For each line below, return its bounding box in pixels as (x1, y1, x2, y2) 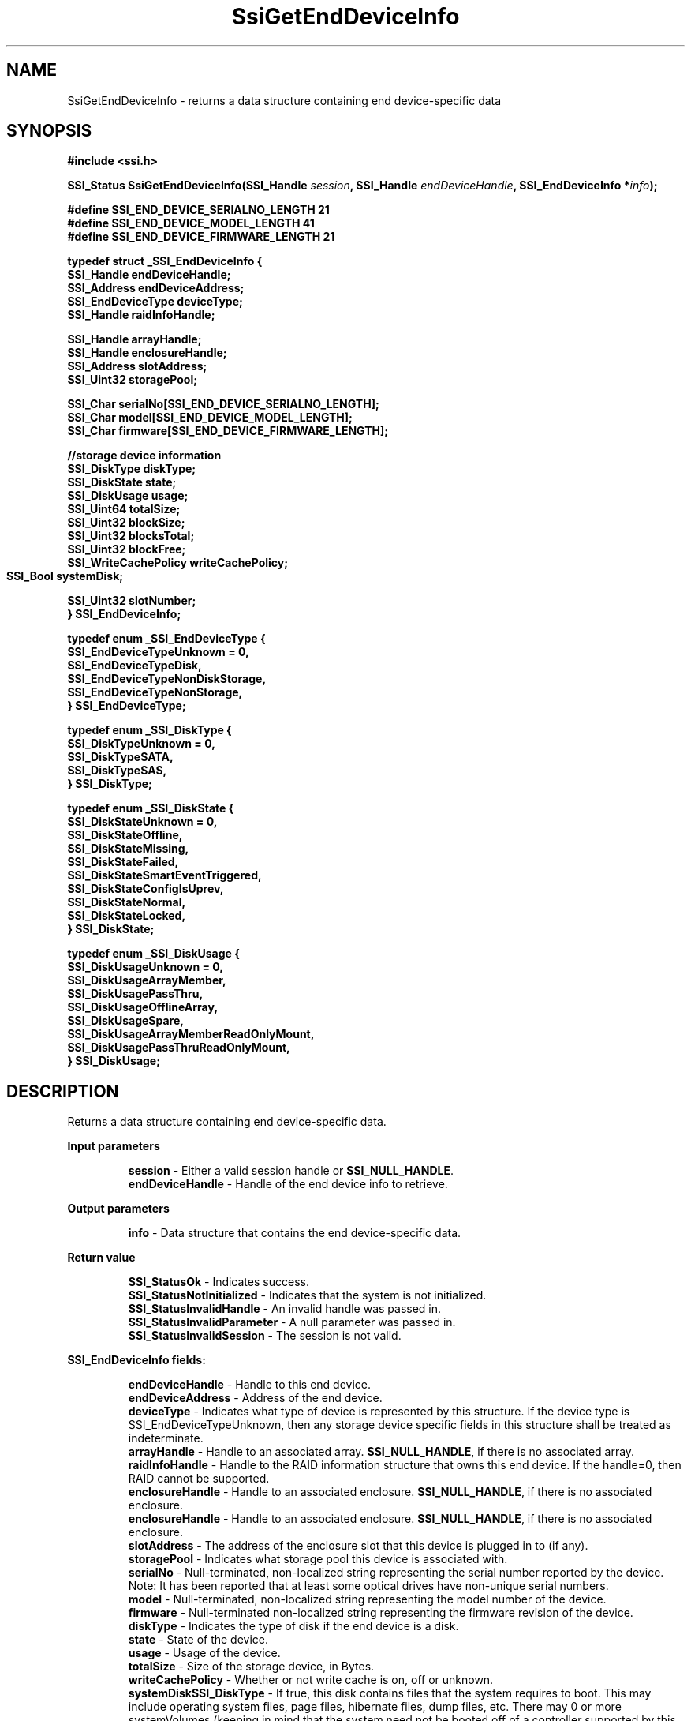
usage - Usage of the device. (128, 1646, 281, 1660)
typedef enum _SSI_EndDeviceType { (67, 632, 266, 646)
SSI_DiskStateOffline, (67, 828, 183, 842)
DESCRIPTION (6, 1081, 119, 1101)
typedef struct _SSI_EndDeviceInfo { (67, 254, 263, 268)
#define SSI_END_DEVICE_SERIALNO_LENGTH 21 (67, 203, 330, 217)
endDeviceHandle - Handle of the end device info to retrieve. (128, 1177, 448, 1191)
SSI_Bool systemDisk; (6, 569, 124, 583)
